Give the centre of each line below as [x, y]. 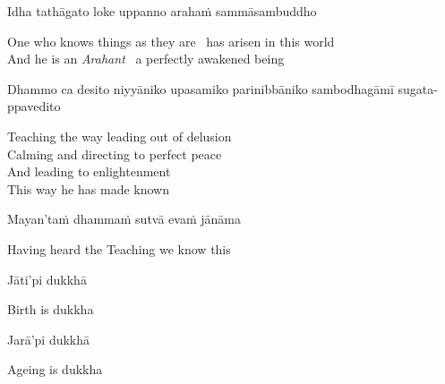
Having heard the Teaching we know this [119, 248]
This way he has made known [88, 188]
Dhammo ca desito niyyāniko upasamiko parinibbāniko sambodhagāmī [201, 88]
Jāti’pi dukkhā [47, 279]
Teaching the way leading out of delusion [120, 136]
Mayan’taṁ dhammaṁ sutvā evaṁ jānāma [124, 219]
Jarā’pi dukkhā [49, 339]
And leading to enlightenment [89, 171]
